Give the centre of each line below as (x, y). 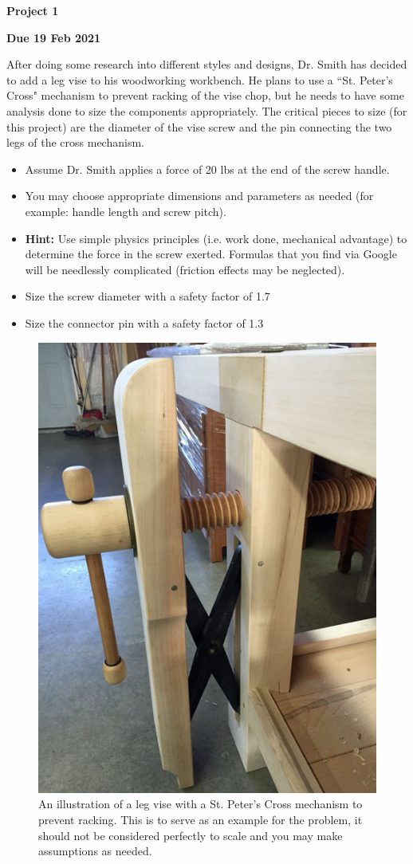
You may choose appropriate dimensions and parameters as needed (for (199, 196)
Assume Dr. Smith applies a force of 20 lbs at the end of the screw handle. (207, 169)
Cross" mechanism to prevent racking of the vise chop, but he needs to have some (205, 95)
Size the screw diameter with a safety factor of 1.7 (147, 296)
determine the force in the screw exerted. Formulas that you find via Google (211, 254)
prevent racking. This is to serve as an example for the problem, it (201, 820)
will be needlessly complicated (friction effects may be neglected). (185, 269)
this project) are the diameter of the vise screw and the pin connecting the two (199, 126)
